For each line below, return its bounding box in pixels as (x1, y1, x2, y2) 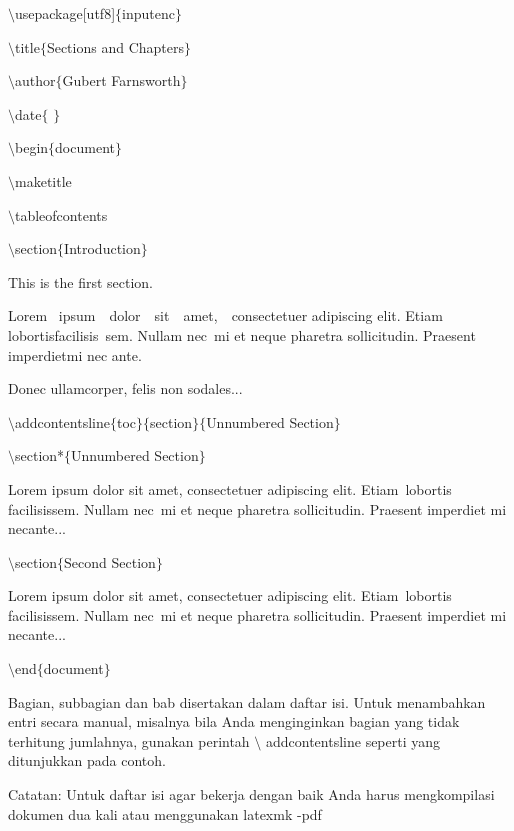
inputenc (122, 3, 175, 23)
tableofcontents (15, 204, 108, 225)
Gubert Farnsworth (62, 70, 181, 91)
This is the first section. (8, 271, 153, 292)
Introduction (64, 238, 141, 259)
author (15, 70, 56, 91)
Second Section (64, 551, 156, 572)
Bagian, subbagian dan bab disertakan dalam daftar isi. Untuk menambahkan (8, 691, 486, 712)
